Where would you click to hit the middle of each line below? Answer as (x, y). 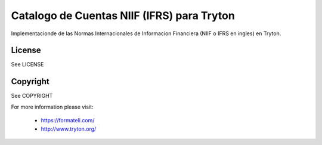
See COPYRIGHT (32, 96)
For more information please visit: (52, 107)
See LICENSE (27, 64)
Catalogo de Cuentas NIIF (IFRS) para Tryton (123, 16)
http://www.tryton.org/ (69, 129)
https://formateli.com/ (68, 121)
